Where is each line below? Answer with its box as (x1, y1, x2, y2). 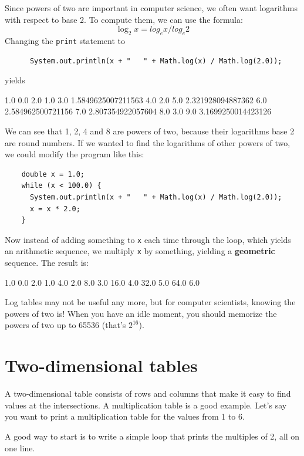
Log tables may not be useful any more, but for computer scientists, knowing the (5, 296, 296, 308)
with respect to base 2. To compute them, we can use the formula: (5, 13, 243, 25)
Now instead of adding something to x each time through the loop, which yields (5, 233, 291, 245)
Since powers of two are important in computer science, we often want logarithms (5, 2, 298, 13)
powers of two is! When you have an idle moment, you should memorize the (5, 307, 277, 319)
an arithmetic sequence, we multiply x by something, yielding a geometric (5, 245, 275, 257)
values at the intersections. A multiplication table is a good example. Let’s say (5, 398, 287, 411)
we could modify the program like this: (5, 148, 144, 160)
